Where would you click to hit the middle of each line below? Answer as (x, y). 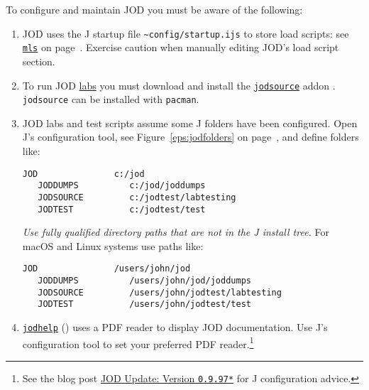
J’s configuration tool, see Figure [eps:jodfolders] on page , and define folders (191, 137)
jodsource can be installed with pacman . (111, 99)
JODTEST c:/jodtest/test (122, 209)
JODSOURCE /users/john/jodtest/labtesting (160, 292)
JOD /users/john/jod (106, 269)
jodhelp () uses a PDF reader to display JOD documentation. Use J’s (175, 327)
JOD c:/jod (83, 174)
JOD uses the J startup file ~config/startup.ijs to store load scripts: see (186, 33)
